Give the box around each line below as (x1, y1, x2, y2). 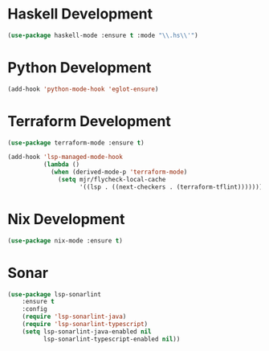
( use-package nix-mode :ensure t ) (7, 236, 124, 245)
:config (22, 305, 47, 313)
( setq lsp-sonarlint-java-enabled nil (22, 327, 152, 336)
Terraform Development (7, 112, 172, 130)
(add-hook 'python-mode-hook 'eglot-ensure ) (7, 85, 159, 93)
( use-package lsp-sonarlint (7, 290, 102, 298)
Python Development (7, 59, 152, 76)
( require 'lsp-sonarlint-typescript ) (22, 320, 149, 329)
